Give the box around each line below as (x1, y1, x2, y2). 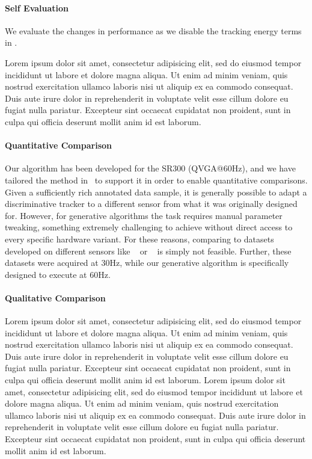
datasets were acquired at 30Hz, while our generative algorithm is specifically (5, 256, 289, 269)
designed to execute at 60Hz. (5, 268, 111, 280)
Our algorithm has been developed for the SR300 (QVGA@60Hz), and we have (5, 162, 296, 174)
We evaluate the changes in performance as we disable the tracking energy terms (5, 24, 302, 37)
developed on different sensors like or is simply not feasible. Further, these (5, 244, 292, 257)
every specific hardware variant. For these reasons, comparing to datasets (5, 232, 274, 245)
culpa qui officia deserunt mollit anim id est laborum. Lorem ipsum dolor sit (5, 374, 286, 386)
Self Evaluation (5, 1, 69, 14)
